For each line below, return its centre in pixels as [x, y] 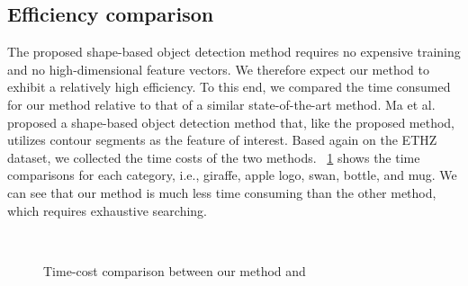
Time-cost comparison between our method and [175, 270]
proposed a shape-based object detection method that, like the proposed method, [231, 122]
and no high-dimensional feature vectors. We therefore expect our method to [218, 69]
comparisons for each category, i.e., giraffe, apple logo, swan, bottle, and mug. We [232, 175]
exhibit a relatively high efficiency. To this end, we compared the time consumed [229, 87]
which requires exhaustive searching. [108, 210]
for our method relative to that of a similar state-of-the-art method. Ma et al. [221, 104]
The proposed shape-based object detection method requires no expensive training [234, 52]
